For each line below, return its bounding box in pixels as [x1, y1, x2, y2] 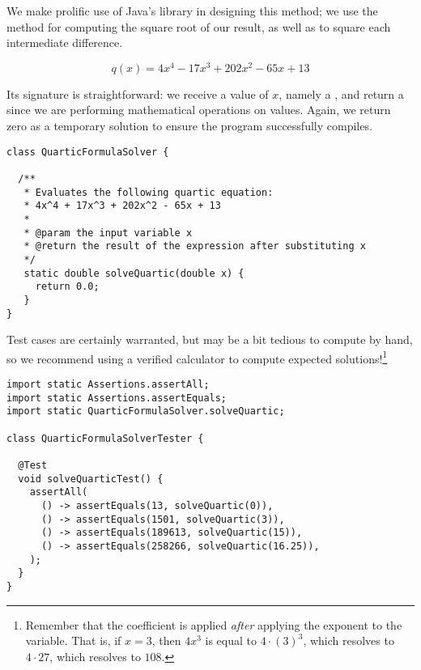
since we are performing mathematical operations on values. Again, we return [6, 101, 391, 118]
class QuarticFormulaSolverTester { [6, 432, 204, 444]
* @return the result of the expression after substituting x [23, 240, 366, 252]
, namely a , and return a [279, 85, 404, 102]
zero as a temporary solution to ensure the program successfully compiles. [6, 117, 372, 134]
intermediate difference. [6, 34, 123, 51]
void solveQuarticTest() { [18, 473, 164, 485]
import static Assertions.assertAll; [6, 379, 210, 391]
